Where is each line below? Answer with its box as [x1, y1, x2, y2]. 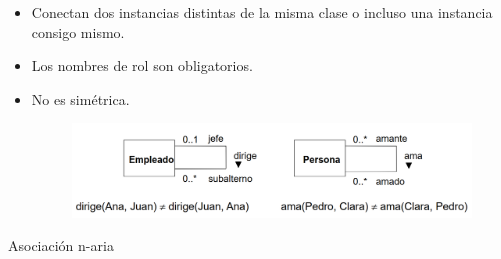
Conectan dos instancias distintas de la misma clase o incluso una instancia [31, 2, 493, 22]
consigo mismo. [31, 21, 125, 42]
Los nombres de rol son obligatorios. [31, 55, 253, 76]
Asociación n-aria [8, 235, 114, 256]
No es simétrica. [31, 88, 130, 109]
